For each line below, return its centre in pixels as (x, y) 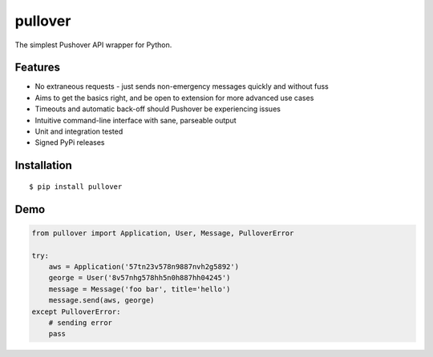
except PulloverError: (76, 311)
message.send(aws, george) (102, 301)
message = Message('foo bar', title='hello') (140, 289)
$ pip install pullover (76, 187)
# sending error (80, 323)
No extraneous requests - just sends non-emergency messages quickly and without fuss (182, 86)
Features (37, 68)
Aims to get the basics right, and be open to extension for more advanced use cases (174, 98)
